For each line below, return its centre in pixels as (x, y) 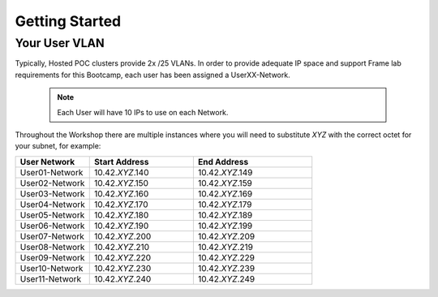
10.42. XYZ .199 (225, 226)
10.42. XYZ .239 (226, 268)
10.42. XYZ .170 (122, 204)
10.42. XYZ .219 (225, 247)
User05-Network (52, 215)
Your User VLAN (60, 43)
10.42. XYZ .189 (225, 215)
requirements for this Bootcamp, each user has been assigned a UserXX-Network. (153, 75)
